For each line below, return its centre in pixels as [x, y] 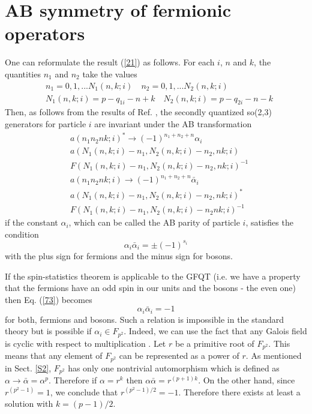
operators [45, 33]
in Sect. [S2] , [28, 367]
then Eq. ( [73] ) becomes [49, 299]
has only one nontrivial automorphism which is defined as [174, 367]
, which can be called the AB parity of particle [154, 222]
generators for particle [46, 123]
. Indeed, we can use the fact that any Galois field [215, 331]
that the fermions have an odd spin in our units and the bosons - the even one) [151, 288]
